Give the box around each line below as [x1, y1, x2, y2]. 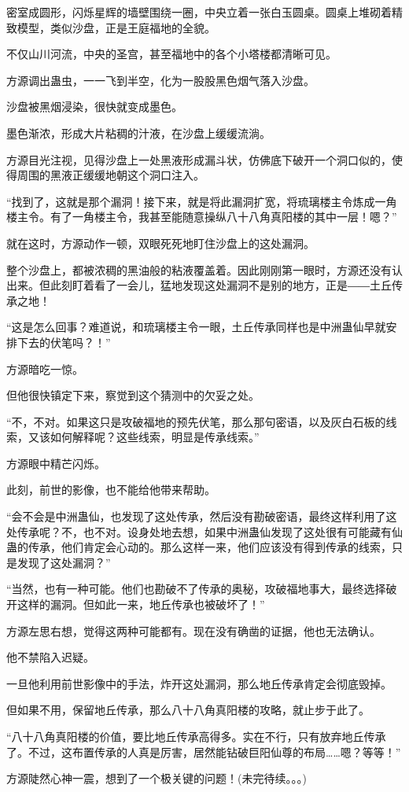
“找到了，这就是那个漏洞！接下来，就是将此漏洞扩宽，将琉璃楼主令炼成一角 [6, 193, 397, 209]
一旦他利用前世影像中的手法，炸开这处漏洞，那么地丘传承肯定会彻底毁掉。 [6, 675, 392, 691]
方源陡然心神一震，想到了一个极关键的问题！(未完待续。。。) [6, 770, 307, 786]
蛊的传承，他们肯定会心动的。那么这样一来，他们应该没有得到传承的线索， [6, 539, 392, 555]
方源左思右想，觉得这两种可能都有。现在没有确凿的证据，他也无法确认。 [6, 622, 381, 639]
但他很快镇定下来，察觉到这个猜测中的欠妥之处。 [6, 387, 260, 403]
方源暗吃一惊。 [6, 360, 83, 377]
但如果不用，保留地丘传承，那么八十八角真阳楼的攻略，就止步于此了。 [6, 702, 370, 718]
